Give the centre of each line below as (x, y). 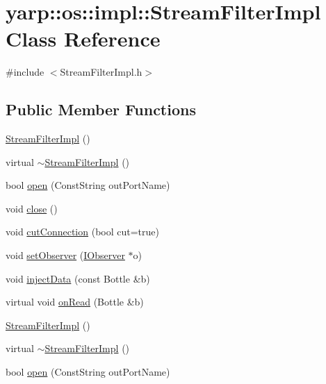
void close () (32, 208)
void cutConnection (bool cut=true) (82, 232)
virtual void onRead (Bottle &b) (75, 302)
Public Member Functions (101, 109)
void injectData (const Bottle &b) (78, 278)
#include (25, 72)
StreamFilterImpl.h (101, 72)
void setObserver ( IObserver (65, 255)
